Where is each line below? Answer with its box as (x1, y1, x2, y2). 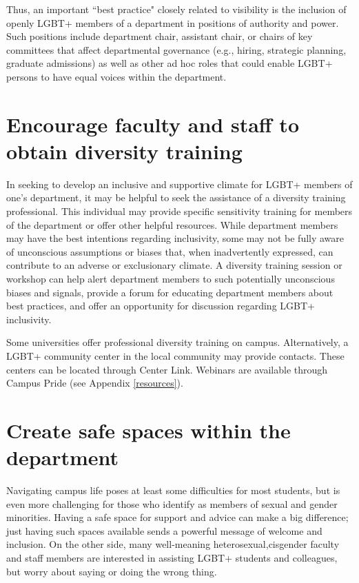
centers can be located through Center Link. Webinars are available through (6, 362, 328, 376)
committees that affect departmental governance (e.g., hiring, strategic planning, (6, 42, 347, 57)
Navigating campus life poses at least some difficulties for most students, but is (6, 483, 340, 498)
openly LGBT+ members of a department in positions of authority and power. (6, 15, 339, 30)
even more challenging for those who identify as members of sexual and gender (6, 496, 338, 511)
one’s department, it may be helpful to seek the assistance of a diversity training (6, 190, 346, 205)
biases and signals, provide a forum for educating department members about (6, 285, 334, 299)
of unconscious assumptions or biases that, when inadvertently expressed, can (6, 244, 334, 258)
